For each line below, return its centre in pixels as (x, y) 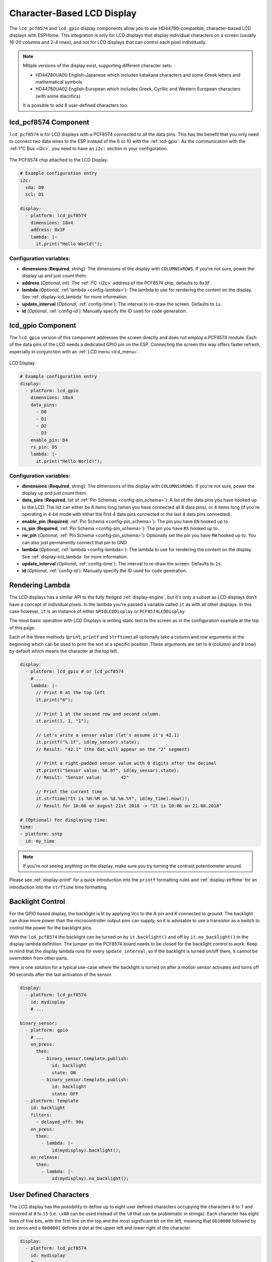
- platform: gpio (47, 1030)
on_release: (45, 1158)
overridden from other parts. (39, 958)
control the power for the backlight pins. (51, 928)
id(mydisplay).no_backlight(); (90, 1178)
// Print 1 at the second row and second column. (98, 714)
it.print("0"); (55, 700)
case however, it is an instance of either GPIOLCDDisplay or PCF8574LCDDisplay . (98, 611)
